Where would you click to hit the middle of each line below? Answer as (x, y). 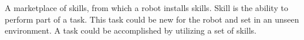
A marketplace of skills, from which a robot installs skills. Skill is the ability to (146, 8)
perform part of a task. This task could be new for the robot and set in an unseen (152, 19)
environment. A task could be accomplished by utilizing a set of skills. (131, 30)
